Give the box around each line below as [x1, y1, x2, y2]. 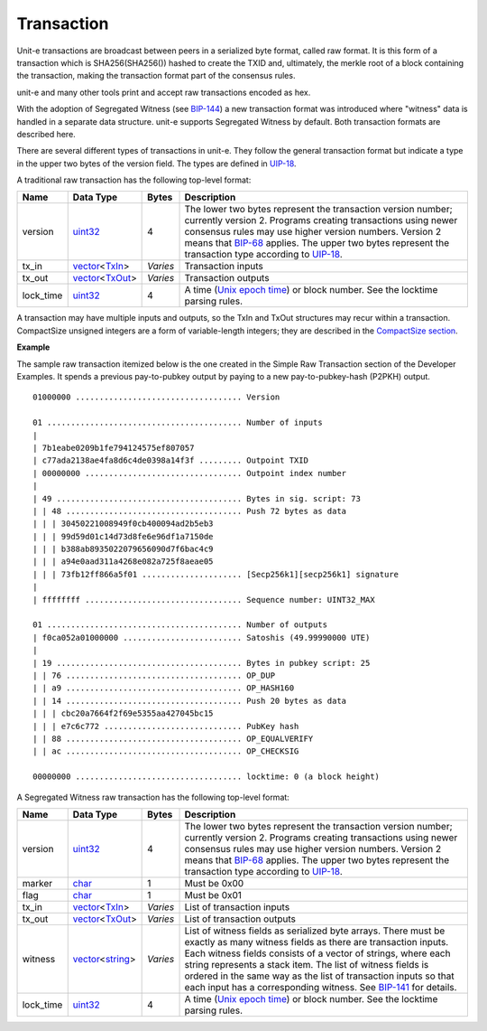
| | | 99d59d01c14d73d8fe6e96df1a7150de [32, 531, 214, 541]
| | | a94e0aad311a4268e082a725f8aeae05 [32, 557, 214, 567]
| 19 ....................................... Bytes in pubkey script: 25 [32, 658, 371, 668]
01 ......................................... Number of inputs [32, 417, 324, 428]
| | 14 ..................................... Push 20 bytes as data [32, 696, 347, 706]
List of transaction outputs [184, 913, 297, 925]
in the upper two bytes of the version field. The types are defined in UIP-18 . [16, 158, 297, 169]
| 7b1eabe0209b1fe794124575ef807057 [32, 443, 195, 453]
